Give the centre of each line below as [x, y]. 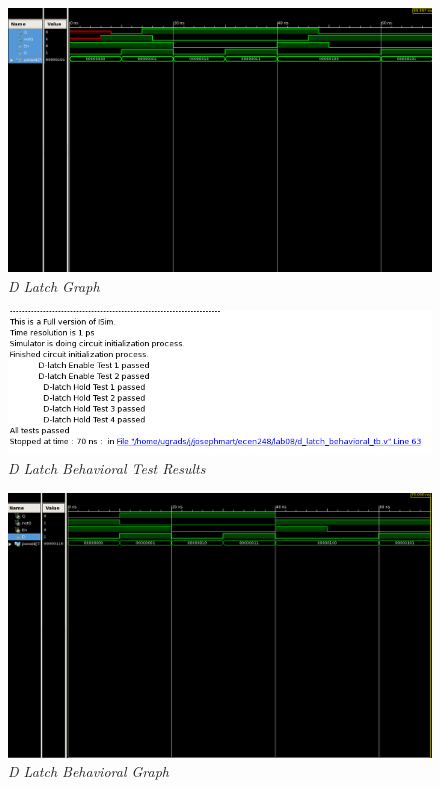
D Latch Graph [54, 285]
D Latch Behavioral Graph [88, 771]
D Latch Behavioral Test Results [107, 468]
